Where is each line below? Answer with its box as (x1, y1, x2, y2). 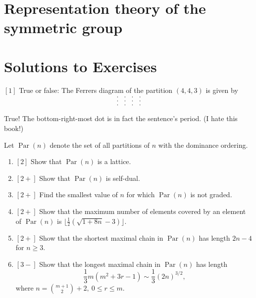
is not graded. (190, 189, 232, 200)
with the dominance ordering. (158, 139, 248, 150)
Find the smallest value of (39, 189, 118, 200)
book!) (4, 123, 24, 133)
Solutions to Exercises (4, 56, 157, 76)
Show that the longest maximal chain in (39, 258, 160, 269)
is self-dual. (105, 172, 140, 183)
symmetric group (4, 17, 123, 38)
